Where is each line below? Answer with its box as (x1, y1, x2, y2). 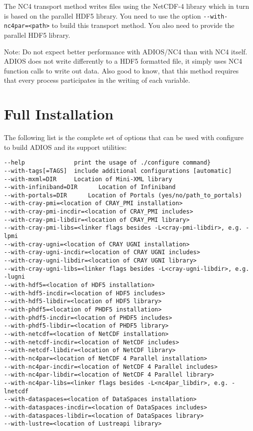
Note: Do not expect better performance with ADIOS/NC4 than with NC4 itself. (4, 46, 248, 56)
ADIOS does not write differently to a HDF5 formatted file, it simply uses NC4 (4, 56, 242, 66)
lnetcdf (4, 387, 29, 395)
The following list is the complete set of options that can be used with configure (4, 132, 244, 142)
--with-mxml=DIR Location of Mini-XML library (4, 175, 172, 183)
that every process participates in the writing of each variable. (4, 75, 190, 85)
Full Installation (4, 104, 114, 124)
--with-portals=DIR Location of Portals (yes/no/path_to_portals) (4, 192, 242, 199)
